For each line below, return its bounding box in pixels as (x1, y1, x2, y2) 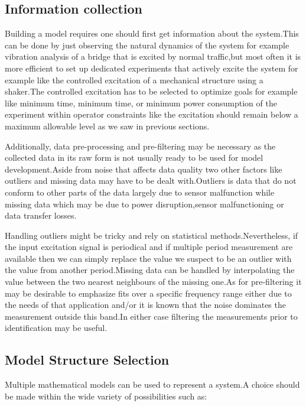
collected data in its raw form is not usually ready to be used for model (5, 151, 263, 164)
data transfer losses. (5, 209, 77, 222)
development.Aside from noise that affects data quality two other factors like (5, 163, 282, 175)
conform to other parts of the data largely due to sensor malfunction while (5, 186, 275, 198)
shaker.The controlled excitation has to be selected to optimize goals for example (5, 85, 298, 98)
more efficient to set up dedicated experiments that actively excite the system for (5, 61, 298, 74)
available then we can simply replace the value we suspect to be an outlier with (5, 252, 292, 264)
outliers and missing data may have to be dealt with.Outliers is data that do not (5, 174, 297, 187)
